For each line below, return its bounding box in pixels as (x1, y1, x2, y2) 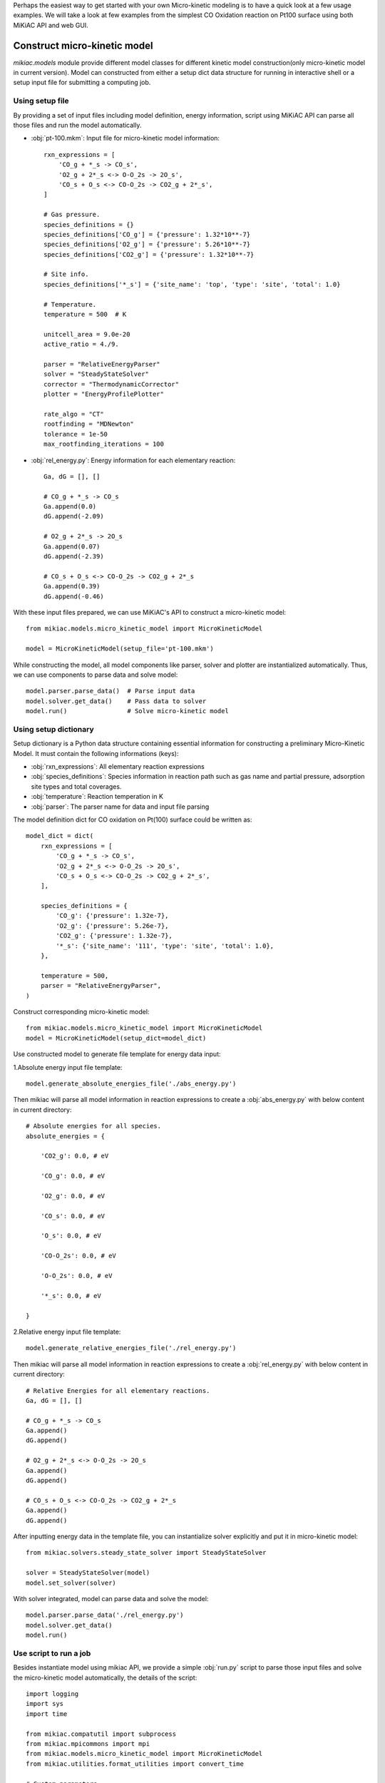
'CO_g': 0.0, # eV (40, 1172, 106, 1180)
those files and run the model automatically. (13, 121, 142, 129)
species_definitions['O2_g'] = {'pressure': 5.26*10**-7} (43, 240, 251, 249)
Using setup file (13, 96, 69, 106)
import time (26, 1710, 68, 1718)
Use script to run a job (13, 1648, 91, 1658)
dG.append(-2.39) (43, 553, 104, 561)
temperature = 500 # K (43, 310, 127, 319)
